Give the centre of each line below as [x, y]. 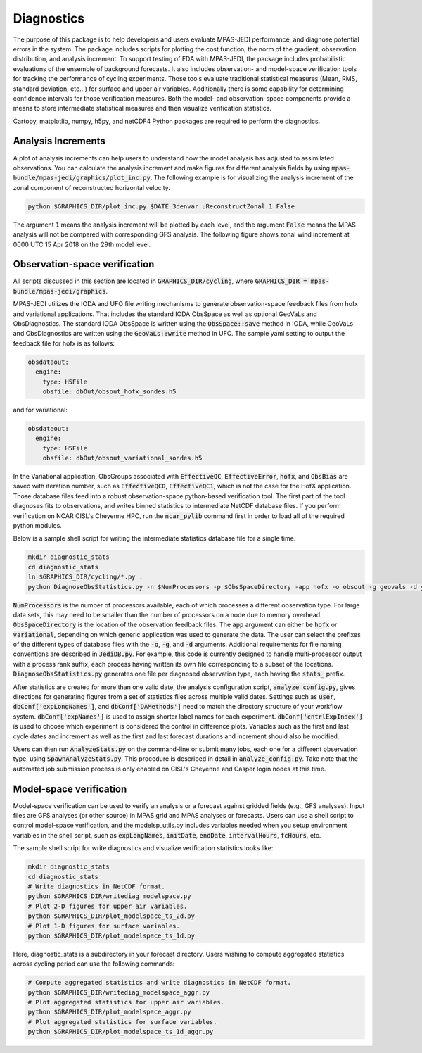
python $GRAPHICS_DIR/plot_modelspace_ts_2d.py [111, 916]
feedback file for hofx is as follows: [64, 343]
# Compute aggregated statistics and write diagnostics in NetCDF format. [160, 983]
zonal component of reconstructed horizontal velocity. [91, 187]
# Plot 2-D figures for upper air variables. [108, 906]
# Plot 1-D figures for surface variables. [104, 926]
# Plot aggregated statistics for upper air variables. [126, 1002]
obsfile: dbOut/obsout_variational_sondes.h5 [122, 458]
